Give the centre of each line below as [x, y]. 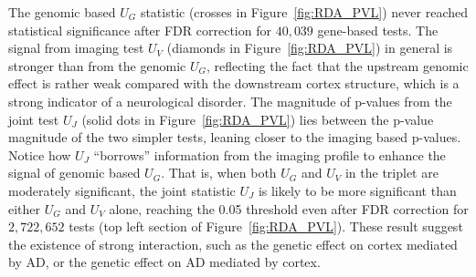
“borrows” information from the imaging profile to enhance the [270, 154]
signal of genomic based [74, 173]
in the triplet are [391, 173]
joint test [34, 119]
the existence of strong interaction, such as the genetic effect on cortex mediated [233, 244]
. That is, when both [219, 173]
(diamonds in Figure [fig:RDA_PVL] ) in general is [310, 48]
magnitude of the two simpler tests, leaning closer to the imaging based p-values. [235, 137]
